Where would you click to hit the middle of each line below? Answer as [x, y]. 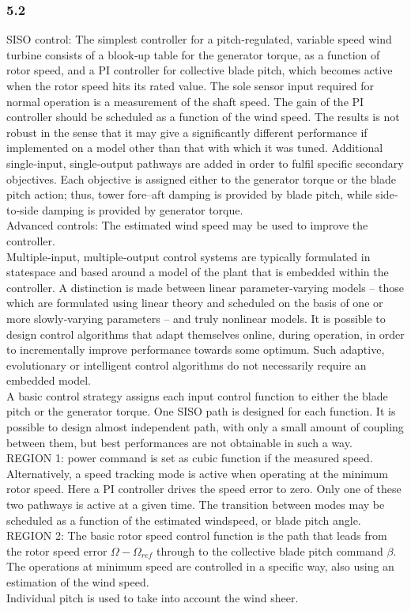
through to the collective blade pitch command [270, 550]
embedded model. [49, 380]
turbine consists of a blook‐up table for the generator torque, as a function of [193, 54]
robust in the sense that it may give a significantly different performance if [187, 132]
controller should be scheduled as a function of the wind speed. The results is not [203, 117]
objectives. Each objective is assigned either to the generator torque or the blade [202, 178]
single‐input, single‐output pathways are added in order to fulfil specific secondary [205, 163]
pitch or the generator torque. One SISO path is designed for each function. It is [201, 411]
